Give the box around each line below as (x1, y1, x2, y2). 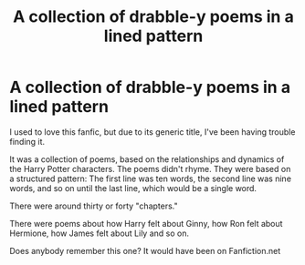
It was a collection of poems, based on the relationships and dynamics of (9, 153, 285, 165)
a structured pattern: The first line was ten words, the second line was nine (9, 173, 292, 184)
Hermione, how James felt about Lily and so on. (9, 228, 190, 239)
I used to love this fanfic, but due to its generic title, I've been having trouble (9, 126, 296, 138)
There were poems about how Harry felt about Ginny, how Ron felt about (9, 218, 283, 229)
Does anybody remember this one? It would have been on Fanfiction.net (9, 245, 281, 256)
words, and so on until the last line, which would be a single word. (9, 182, 258, 193)
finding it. (9, 136, 46, 147)
